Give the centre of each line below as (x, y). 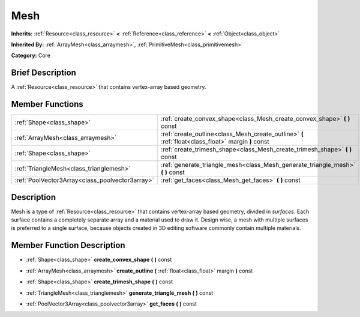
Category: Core (31, 56)
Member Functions (47, 104)
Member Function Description (68, 245)
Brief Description (43, 73)
